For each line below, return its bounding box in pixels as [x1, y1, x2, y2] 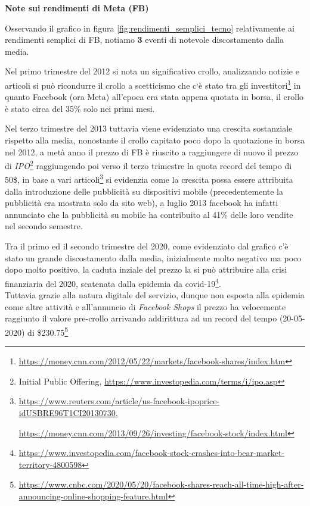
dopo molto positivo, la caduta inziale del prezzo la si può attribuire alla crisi [5, 263, 287, 276]
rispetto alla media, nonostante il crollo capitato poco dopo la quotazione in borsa [5, 134, 305, 146]
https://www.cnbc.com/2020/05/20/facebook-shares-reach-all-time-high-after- [18, 478, 304, 491]
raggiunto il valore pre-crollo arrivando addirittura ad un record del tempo [5, 312, 277, 324]
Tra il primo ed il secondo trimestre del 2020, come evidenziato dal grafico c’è [5, 240, 289, 252]
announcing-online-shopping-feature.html [18, 489, 168, 502]
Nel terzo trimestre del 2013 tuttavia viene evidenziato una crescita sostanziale [5, 122, 293, 135]
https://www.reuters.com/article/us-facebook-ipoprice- [18, 395, 220, 407]
